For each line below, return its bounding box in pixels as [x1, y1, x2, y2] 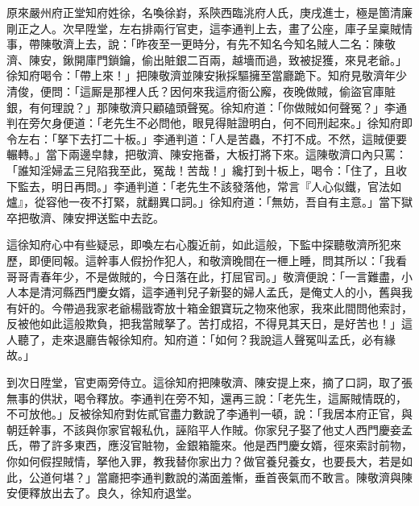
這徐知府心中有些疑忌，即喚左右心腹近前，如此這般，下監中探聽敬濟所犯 [6, 236, 390, 253]
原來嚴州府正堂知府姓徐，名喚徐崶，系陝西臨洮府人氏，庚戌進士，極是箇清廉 [6, 4, 413, 20]
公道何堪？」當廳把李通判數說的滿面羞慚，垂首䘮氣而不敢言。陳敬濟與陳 [28, 468, 413, 485]
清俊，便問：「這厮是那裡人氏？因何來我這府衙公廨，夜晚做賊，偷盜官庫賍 [6, 82, 396, 99]
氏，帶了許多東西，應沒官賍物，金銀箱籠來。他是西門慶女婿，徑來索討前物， [6, 437, 413, 454]
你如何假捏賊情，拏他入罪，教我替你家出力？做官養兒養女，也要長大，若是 [6, 453, 401, 470]
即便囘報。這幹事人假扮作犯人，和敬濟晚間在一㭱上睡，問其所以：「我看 [28, 251, 407, 268]
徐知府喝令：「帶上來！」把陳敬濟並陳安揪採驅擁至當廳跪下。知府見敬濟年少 [6, 67, 407, 84]
